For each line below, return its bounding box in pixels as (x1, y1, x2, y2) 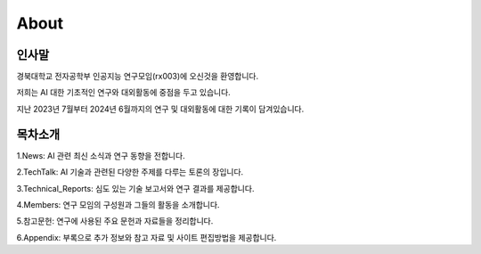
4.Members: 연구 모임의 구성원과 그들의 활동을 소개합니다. (16, 199, 220, 209)
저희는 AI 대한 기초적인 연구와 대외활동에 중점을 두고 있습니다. (16, 87, 231, 98)
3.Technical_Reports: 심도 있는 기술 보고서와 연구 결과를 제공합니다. (16, 183, 255, 193)
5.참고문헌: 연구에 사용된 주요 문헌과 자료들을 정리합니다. (16, 216, 214, 226)
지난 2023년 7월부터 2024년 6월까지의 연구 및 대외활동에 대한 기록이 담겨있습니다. (16, 103, 305, 114)
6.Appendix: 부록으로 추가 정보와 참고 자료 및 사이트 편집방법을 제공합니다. (16, 232, 277, 242)
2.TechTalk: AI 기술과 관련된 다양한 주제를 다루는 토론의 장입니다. (16, 167, 244, 177)
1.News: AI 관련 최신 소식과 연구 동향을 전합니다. (16, 150, 186, 160)
